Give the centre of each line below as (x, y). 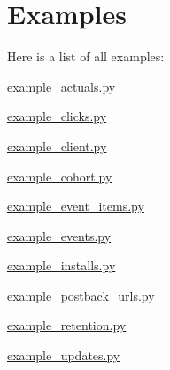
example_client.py (57, 145)
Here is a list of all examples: (86, 56)
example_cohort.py (60, 176)
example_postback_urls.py (81, 295)
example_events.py (59, 235)
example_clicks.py (57, 116)
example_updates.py (64, 355)
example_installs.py (62, 265)
